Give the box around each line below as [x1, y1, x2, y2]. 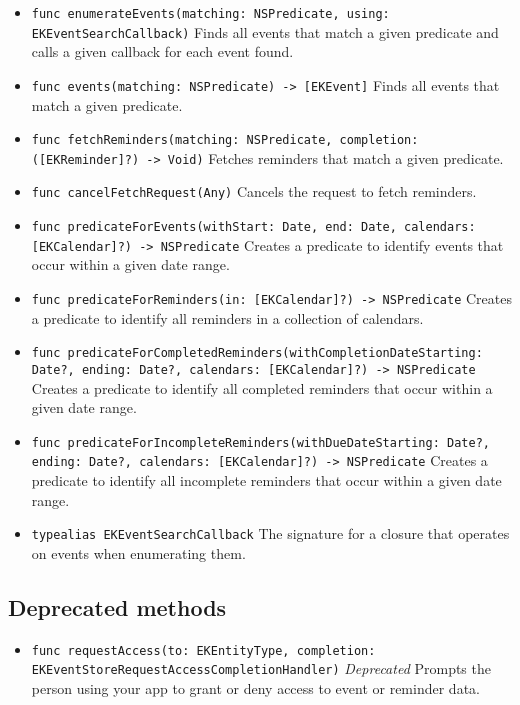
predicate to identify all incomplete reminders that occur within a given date [31, 470, 502, 491]
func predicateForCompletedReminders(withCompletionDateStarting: [31, 346, 483, 361]
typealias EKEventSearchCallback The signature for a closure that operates [31, 523, 510, 544]
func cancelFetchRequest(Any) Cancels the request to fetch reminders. [31, 181, 477, 202]
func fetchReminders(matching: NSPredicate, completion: [31, 133, 419, 148]
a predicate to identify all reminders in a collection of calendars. [31, 307, 424, 328]
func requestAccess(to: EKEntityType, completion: [31, 643, 376, 658]
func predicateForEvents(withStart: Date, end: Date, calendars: [31, 220, 476, 235]
